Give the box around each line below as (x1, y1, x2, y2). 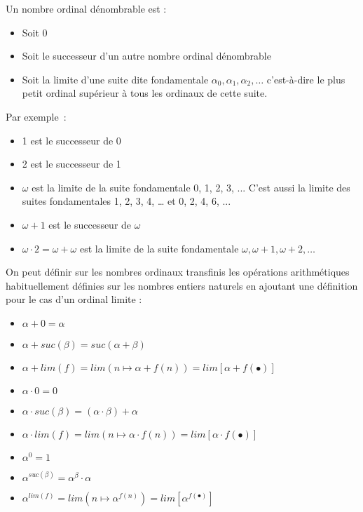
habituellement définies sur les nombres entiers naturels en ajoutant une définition (6, 278, 358, 292)
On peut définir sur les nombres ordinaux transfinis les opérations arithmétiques (6, 264, 350, 279)
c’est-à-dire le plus (266, 72, 345, 86)
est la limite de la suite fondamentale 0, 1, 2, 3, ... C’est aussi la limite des (32, 180, 350, 194)
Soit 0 (22, 25, 48, 39)
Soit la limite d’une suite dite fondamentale (22, 72, 209, 86)
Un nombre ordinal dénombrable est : (6, 1, 167, 15)
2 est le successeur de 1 (22, 156, 121, 171)
